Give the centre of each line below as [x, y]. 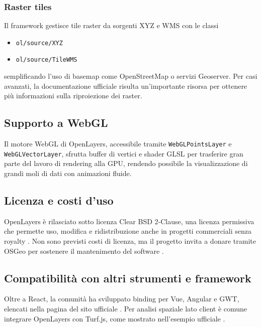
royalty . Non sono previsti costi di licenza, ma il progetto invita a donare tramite [130, 241]
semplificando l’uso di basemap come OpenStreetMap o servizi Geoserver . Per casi [131, 76]
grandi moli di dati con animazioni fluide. [68, 173]
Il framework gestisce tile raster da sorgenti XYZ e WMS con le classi [111, 25]
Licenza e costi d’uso [59, 200]
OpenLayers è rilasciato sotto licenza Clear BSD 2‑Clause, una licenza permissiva [129, 221]
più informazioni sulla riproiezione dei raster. [73, 96]
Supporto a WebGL [56, 123]
